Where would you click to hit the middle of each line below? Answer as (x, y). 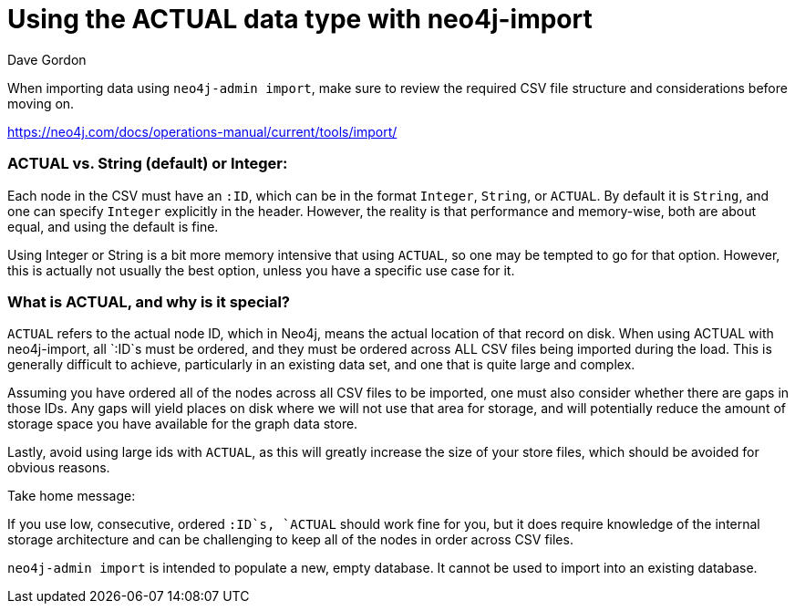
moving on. (41, 103)
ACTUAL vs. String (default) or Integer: (148, 164)
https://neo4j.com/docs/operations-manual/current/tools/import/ (202, 131)
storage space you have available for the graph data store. (183, 424)
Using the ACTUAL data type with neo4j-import (300, 19)
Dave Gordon (47, 59)
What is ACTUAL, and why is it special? (149, 301)
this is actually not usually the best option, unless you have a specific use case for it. (261, 270)
